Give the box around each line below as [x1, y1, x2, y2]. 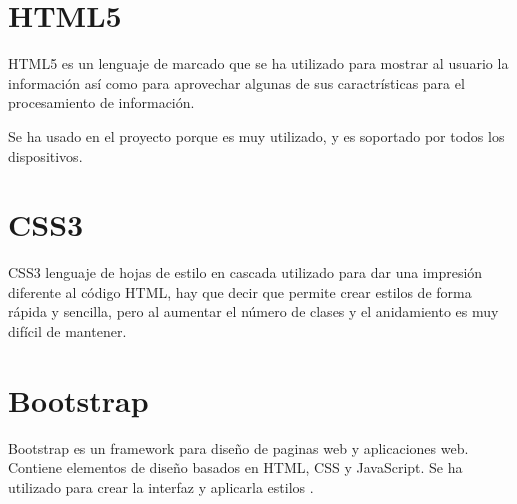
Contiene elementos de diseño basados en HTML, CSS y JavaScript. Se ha [8, 457, 463, 478]
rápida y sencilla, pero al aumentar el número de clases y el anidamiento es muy [8, 301, 499, 322]
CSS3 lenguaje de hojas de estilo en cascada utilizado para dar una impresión [8, 262, 483, 283]
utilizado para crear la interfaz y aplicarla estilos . [8, 476, 314, 497]
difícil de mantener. [8, 321, 127, 341]
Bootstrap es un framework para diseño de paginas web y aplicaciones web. [8, 437, 469, 458]
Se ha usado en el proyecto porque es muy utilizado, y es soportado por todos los [8, 125, 505, 146]
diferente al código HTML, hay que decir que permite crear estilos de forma [8, 281, 472, 302]
